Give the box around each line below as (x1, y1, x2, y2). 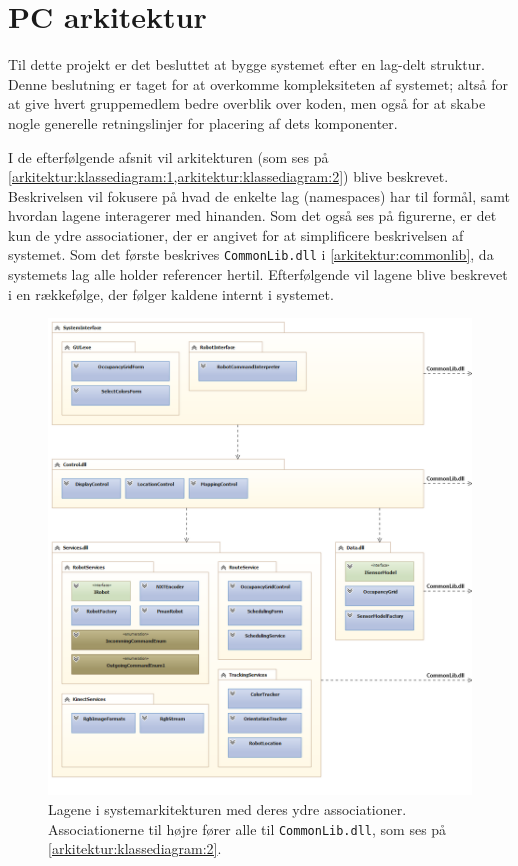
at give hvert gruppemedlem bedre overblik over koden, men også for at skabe (8, 93, 486, 114)
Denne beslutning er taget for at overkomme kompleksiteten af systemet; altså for (8, 73, 509, 94)
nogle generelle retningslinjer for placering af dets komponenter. (8, 112, 398, 133)
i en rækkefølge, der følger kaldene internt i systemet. (8, 283, 334, 304)
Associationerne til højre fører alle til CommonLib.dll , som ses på (48, 818, 447, 839)
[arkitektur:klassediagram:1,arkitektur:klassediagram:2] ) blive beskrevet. (8, 166, 449, 187)
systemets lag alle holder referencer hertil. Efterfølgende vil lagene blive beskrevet (8, 264, 508, 285)
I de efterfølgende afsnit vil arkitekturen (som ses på (8, 146, 329, 167)
